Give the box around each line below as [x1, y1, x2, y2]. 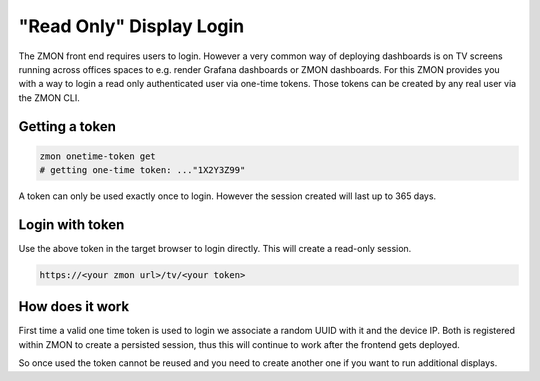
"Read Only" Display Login [18, 15, 245, 37]
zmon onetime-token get [39, 150, 157, 162]
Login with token [18, 216, 125, 233]
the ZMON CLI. [18, 91, 80, 104]
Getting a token [18, 118, 117, 135]
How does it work [18, 298, 130, 315]
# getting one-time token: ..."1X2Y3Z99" [39, 165, 246, 176]
